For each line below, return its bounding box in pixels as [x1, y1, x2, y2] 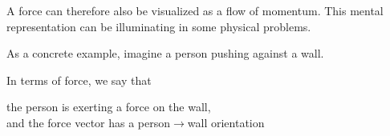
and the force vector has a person [6, 114, 171, 130]
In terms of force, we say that [6, 71, 152, 88]
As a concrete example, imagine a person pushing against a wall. [6, 45, 324, 62]
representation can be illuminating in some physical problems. [6, 18, 311, 34]
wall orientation [187, 114, 265, 130]
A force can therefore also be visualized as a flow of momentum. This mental [6, 2, 384, 18]
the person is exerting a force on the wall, [6, 98, 211, 115]
